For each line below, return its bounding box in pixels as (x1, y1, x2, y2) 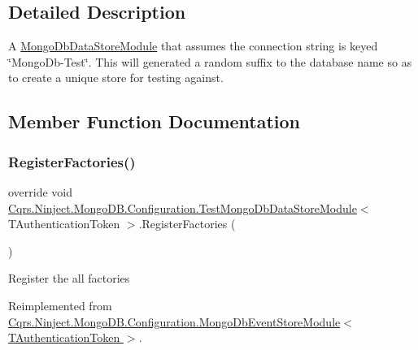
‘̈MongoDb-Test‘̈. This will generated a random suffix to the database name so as (8, 53, 412, 70)
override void (8, 183, 73, 200)
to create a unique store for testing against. (8, 69, 224, 86)
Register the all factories (8, 270, 130, 287)
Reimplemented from (8, 296, 112, 313)
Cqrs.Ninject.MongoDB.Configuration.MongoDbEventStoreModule (8, 313, 341, 330)
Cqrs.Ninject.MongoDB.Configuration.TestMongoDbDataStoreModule (8, 199, 357, 216)
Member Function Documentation (8, 109, 301, 134)
